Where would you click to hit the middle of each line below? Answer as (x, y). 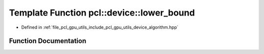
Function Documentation (48, 41)
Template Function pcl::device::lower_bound (102, 13)
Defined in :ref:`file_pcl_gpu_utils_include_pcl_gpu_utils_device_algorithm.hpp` (100, 27)
